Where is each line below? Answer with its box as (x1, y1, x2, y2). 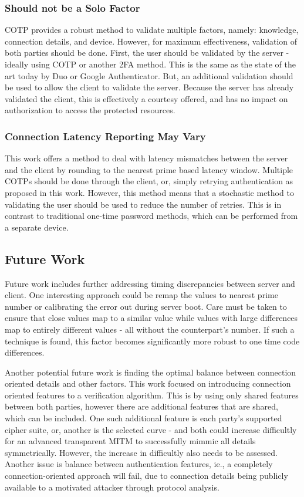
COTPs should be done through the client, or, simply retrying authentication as (5, 175, 293, 187)
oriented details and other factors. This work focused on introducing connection (5, 377, 291, 390)
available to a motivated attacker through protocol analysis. (5, 481, 219, 493)
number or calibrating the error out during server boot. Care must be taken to (5, 300, 287, 312)
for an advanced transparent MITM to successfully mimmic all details (5, 435, 256, 447)
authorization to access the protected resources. (5, 104, 175, 116)
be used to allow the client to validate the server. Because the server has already (5, 81, 294, 93)
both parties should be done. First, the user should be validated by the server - (5, 46, 289, 59)
